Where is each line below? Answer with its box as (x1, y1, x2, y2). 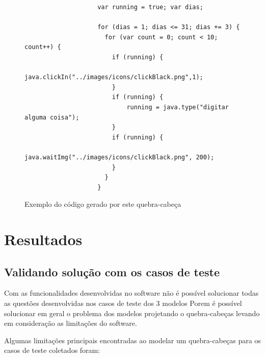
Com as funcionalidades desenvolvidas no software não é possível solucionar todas (4, 288, 259, 298)
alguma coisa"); (24, 113, 79, 121)
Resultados (4, 229, 83, 250)
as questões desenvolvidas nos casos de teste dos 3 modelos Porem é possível (4, 298, 242, 308)
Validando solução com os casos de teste (4, 264, 220, 279)
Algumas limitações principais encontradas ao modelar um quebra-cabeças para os (4, 335, 261, 345)
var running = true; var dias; (97, 4, 203, 11)
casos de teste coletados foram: (4, 345, 100, 355)
